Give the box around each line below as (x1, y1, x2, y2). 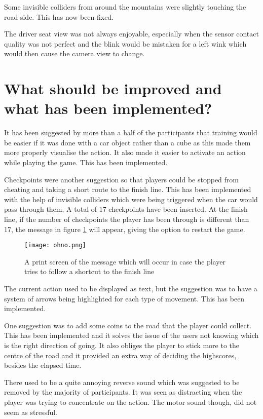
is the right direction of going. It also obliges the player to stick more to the (4, 340, 239, 351)
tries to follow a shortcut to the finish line (24, 266, 155, 277)
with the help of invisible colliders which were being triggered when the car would (4, 194, 258, 204)
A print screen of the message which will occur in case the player (24, 256, 226, 266)
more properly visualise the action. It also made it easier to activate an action (4, 147, 246, 158)
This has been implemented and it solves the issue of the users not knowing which (4, 330, 259, 340)
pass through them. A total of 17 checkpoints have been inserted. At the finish (4, 204, 248, 214)
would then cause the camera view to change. (4, 48, 145, 59)
